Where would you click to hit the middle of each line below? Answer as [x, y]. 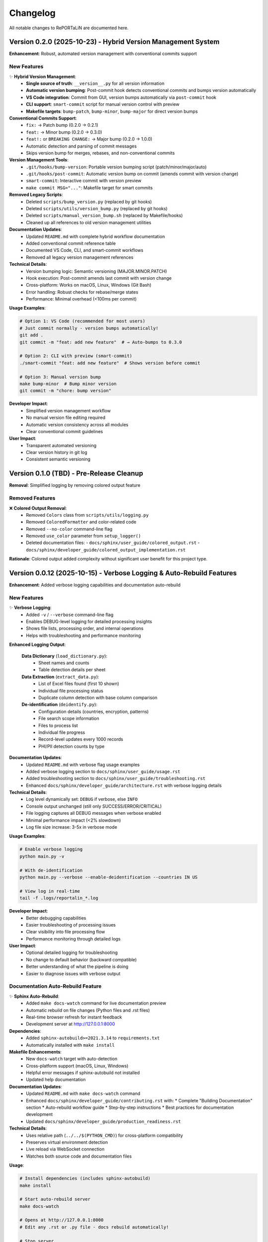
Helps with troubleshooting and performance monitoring [83, 635]
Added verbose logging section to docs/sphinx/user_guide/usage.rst [103, 771]
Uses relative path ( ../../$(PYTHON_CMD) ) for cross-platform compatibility [104, 1135]
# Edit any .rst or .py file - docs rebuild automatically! [94, 1227]
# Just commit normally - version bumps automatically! [89, 328]
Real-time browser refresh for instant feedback [74, 1017]
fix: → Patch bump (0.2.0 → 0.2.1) [62, 125]
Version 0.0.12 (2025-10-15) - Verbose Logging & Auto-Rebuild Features [123, 573]
